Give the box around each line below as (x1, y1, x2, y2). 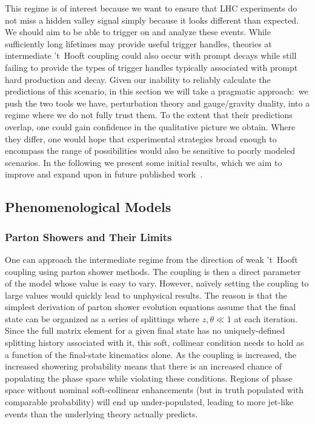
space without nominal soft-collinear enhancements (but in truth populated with (5, 383, 304, 396)
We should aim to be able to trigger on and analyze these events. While (5, 25, 271, 38)
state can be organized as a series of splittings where (5, 312, 199, 325)
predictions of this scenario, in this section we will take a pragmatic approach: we (5, 85, 308, 98)
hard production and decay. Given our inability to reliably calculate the (5, 73, 271, 85)
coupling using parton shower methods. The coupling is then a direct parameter (5, 265, 301, 277)
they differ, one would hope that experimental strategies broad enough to (5, 132, 277, 145)
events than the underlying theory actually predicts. (5, 407, 198, 420)
